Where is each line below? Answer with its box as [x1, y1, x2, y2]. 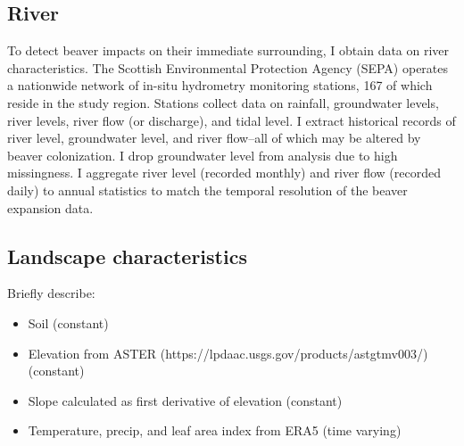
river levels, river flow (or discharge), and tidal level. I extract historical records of [7, 111, 456, 129]
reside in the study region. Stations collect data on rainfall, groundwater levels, [7, 93, 439, 111]
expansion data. [7, 198, 94, 217]
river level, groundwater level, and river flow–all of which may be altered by [7, 128, 421, 147]
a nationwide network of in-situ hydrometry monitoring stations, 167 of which [7, 76, 433, 95]
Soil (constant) [28, 313, 109, 332]
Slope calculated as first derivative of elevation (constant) [28, 391, 343, 409]
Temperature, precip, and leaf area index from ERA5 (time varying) [28, 421, 402, 440]
